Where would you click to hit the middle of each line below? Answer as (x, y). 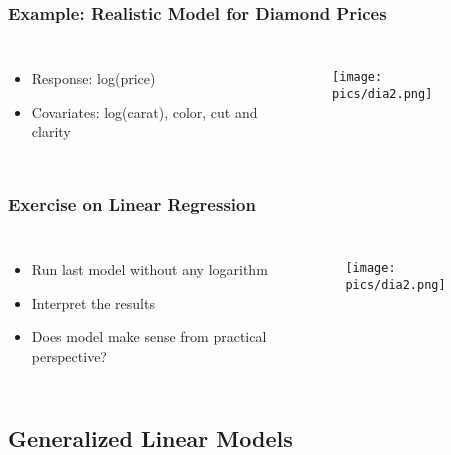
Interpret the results (93, 302)
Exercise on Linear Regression (132, 203)
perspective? (69, 356)
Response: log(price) (93, 78)
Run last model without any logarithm (149, 269)
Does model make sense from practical (149, 336)
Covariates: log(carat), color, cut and (144, 111)
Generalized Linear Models (150, 437)
